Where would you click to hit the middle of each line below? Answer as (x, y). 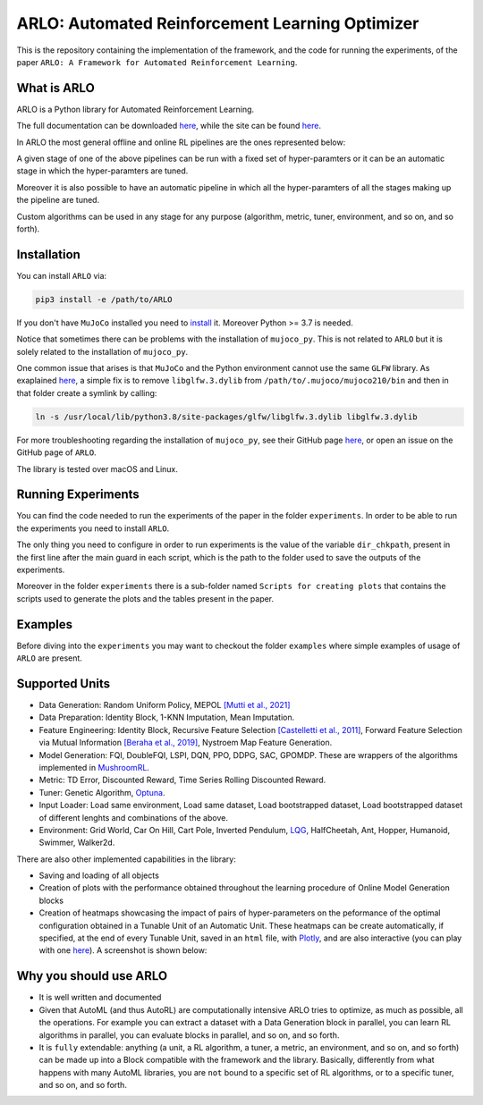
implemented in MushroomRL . (94, 767)
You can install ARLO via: (62, 275)
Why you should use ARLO (92, 976)
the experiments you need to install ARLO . (93, 528)
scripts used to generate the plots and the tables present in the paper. (145, 598)
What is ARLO (56, 88)
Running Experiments (78, 495)
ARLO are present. (49, 658)
